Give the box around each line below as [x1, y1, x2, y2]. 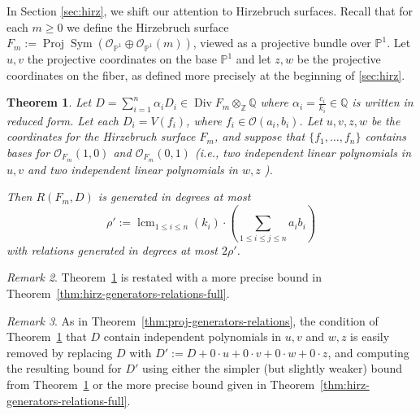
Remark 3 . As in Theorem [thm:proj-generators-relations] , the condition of [6, 312, 379, 329]
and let [236, 50, 271, 68]
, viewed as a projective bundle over [193, 34, 371, 51]
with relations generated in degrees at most [6, 241, 218, 258]
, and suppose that [214, 128, 305, 145]
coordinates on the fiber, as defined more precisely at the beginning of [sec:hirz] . [6, 66, 405, 83]
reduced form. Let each [6, 111, 119, 129]
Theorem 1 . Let [6, 94, 92, 111]
